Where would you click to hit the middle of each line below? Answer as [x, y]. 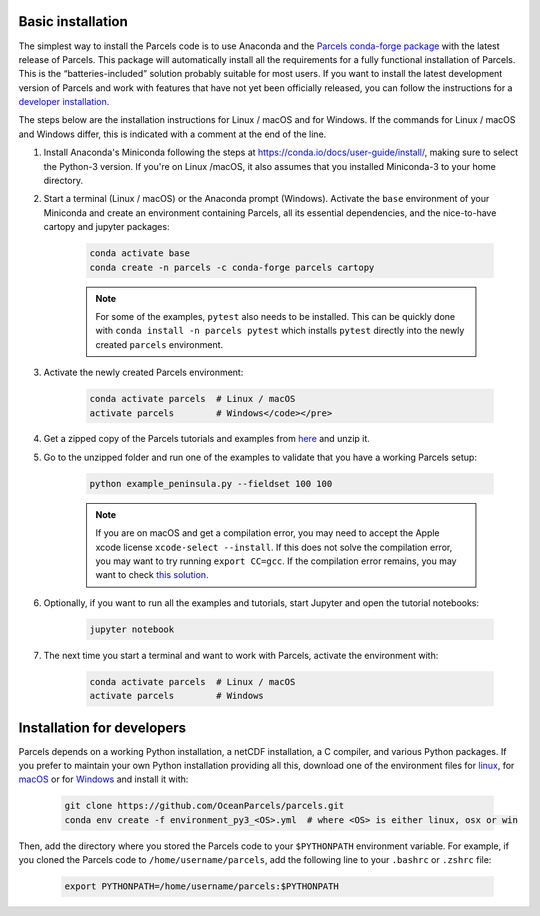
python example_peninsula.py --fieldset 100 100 [211, 483]
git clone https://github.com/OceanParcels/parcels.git [204, 806]
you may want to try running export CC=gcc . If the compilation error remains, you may [276, 561]
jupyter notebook [132, 629]
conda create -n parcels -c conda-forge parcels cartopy [232, 267]
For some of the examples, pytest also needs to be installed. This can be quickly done [275, 316]
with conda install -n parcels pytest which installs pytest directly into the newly [280, 331]
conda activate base [139, 253]
